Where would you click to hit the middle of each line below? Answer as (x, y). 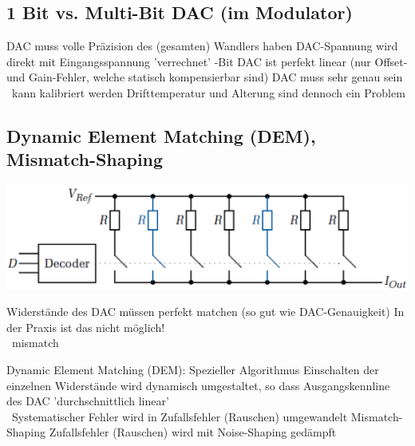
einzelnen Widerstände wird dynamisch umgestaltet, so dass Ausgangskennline (198, 385)
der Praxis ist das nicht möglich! (86, 327)
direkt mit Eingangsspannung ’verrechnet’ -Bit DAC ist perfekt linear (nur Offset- (207, 61)
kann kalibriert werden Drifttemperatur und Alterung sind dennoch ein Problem (208, 92)
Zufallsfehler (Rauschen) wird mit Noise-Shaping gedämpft (193, 432)
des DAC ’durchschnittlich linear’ (88, 401)
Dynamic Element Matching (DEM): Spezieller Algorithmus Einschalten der (193, 369)
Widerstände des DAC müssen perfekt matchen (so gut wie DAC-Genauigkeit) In (206, 312)
